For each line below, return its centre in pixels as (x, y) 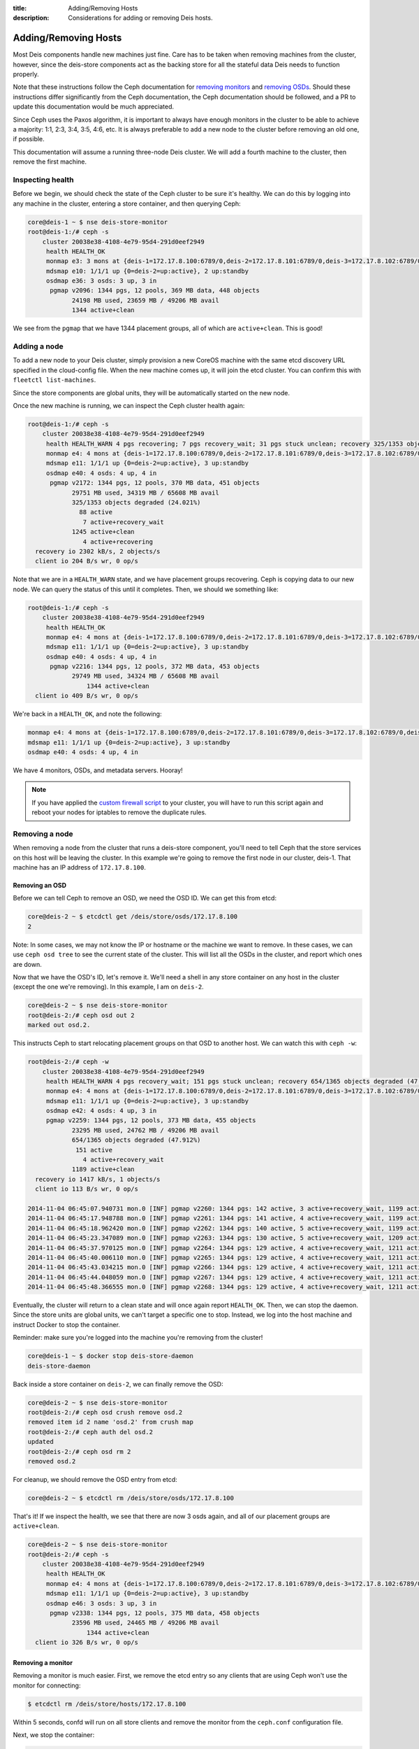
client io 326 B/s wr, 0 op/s (87, 1643)
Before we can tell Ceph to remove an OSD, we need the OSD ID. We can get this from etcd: (145, 898)
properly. (26, 74)
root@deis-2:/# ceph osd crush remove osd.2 (105, 1412)
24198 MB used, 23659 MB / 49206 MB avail (145, 300)
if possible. (29, 139)
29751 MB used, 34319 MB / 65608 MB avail (145, 493)
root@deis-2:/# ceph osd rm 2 (79, 1451)
